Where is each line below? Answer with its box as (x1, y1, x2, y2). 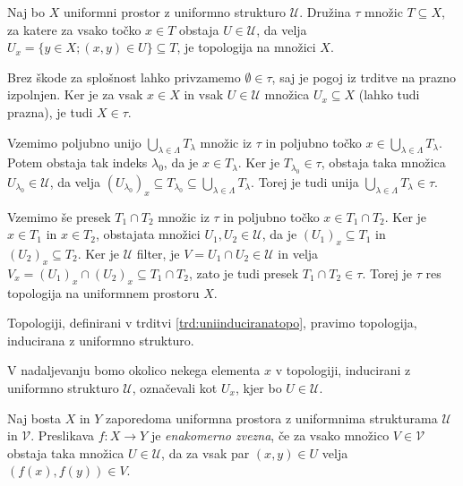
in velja (278, 243, 319, 262)
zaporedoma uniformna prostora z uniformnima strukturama (106, 408, 438, 427)
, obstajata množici (95, 225, 201, 243)
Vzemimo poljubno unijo (7, 132, 141, 151)
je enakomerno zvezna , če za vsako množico (150, 426, 390, 445)
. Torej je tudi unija (251, 172, 359, 191)
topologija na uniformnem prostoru (7, 283, 200, 302)
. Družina (299, 3, 351, 21)
